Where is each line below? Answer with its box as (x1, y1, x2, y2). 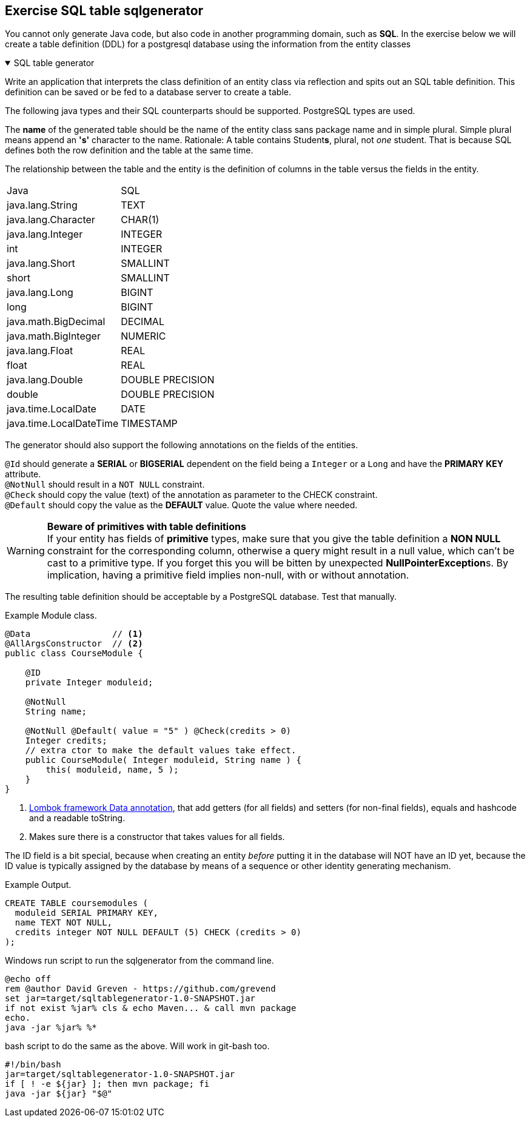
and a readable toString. (29, 813, 126, 824)
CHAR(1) (121, 213, 159, 226)
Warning (7, 545, 45, 557)
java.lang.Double (7, 374, 83, 386)
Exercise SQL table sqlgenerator (5, 3, 204, 18)
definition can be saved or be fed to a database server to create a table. (5, 87, 292, 98)
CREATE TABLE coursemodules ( (5, 898, 149, 909)
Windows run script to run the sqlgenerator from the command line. (5, 955, 274, 966)
